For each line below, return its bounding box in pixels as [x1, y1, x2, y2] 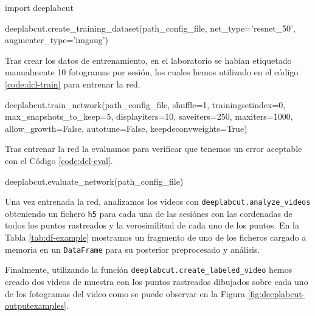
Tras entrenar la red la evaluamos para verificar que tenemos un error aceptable [5, 142, 302, 155]
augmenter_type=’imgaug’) [5, 33, 109, 46]
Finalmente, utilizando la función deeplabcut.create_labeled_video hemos [5, 263, 292, 276]
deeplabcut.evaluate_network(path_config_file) [5, 174, 184, 187]
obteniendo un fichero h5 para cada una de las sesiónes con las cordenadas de [5, 207, 292, 219]
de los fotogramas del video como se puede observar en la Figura [5, 287, 245, 300]
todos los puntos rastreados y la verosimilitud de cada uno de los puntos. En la [5, 219, 299, 232]
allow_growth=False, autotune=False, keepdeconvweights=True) [5, 122, 247, 134]
